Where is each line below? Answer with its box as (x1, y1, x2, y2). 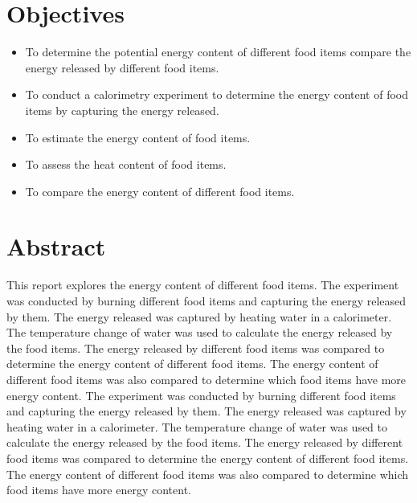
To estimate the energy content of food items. (25, 129, 251, 145)
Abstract (6, 230, 106, 263)
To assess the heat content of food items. (25, 156, 227, 173)
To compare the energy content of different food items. (25, 182, 295, 199)
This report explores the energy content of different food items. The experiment (6, 276, 399, 293)
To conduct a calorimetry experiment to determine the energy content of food (25, 86, 408, 103)
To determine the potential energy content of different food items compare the (25, 43, 411, 60)
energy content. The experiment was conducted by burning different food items (6, 386, 396, 403)
